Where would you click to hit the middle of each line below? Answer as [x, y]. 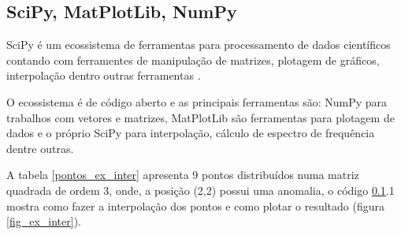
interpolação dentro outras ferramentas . [104, 75]
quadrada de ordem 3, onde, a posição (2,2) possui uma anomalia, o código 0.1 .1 [200, 190]
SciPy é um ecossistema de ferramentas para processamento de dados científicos [199, 45]
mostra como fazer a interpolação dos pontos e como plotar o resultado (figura [196, 205]
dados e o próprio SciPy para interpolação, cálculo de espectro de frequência [191, 133]
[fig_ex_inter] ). [44, 221]
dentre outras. [40, 148]
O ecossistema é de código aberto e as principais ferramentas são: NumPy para [197, 101]
